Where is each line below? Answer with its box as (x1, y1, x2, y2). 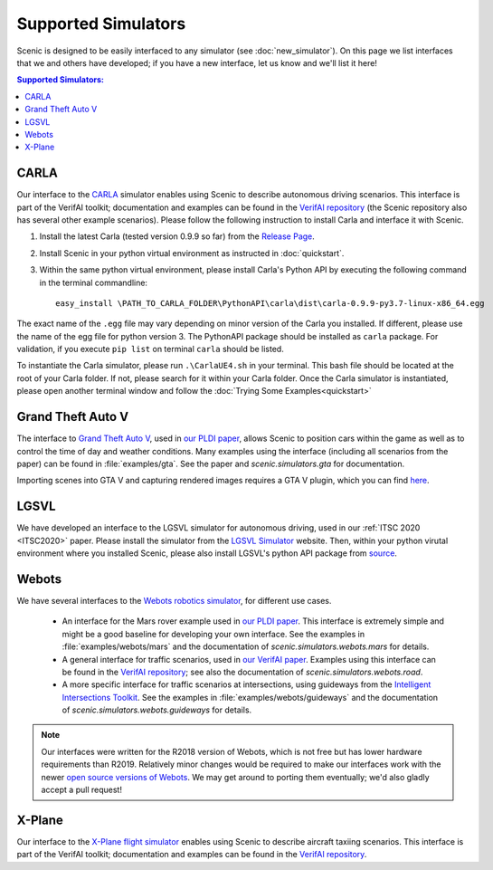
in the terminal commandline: (39, 277, 148, 288)
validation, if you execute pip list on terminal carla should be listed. (16, 344, 284, 355)
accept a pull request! (41, 784, 122, 796)
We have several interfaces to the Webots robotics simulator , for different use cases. (16, 595, 332, 606)
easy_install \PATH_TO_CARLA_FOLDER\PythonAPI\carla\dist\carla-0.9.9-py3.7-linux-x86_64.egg (55, 298, 485, 308)
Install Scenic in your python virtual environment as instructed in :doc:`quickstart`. (39, 247, 345, 258)
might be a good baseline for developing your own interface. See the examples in (62, 628, 365, 639)
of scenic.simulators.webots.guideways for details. (62, 704, 252, 715)
